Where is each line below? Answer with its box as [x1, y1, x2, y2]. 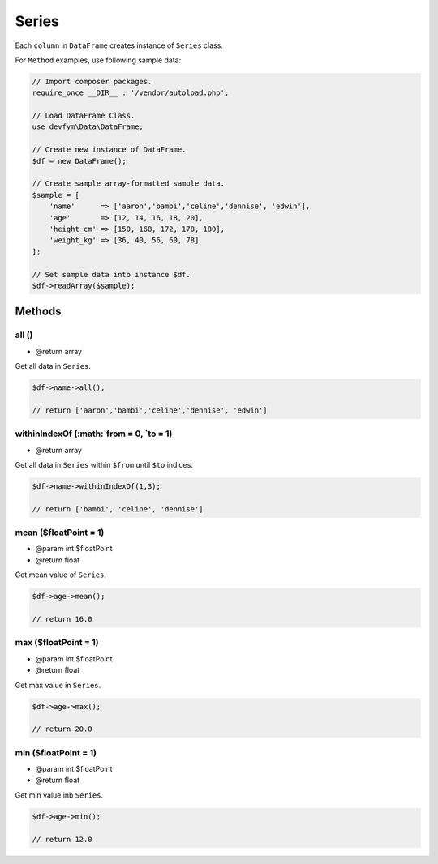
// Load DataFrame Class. [32, 111, 135, 121]
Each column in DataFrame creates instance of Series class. [15, 41, 223, 50]
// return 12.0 [32, 835, 92, 844]
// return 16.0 [32, 614, 92, 624]
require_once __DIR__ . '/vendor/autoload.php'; [32, 88, 230, 97]
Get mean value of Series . [15, 570, 107, 580]
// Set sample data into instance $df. [32, 270, 191, 279]
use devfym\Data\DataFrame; [32, 122, 144, 131]
